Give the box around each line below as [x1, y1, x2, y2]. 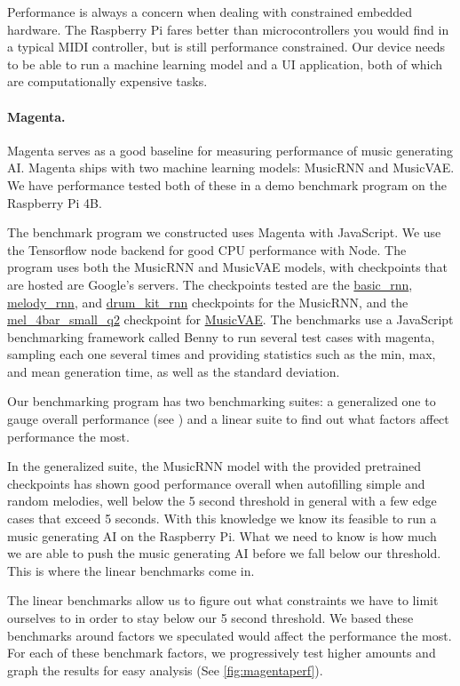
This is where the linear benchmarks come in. [7, 561, 255, 579]
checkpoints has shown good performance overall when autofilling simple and [7, 474, 425, 492]
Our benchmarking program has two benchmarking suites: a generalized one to [7, 392, 436, 411]
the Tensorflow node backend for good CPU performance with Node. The [7, 240, 407, 259]
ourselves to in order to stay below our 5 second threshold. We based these [7, 609, 414, 627]
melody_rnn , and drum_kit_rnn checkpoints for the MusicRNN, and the [7, 292, 408, 311]
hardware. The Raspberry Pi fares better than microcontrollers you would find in [7, 20, 449, 38]
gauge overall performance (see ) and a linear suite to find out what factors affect [7, 410, 449, 428]
